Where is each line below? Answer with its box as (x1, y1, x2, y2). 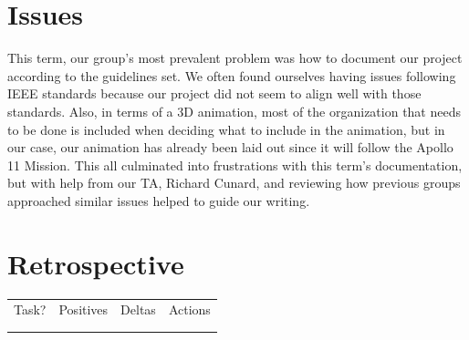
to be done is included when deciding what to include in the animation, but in (7, 119, 445, 139)
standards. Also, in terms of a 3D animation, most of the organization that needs (7, 101, 461, 120)
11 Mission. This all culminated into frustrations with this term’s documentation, (7, 155, 463, 174)
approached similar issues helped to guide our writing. (7, 191, 310, 210)
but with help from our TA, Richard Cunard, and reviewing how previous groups (7, 173, 461, 192)
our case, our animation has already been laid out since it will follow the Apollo (7, 138, 453, 157)
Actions (168, 300, 211, 319)
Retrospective (7, 244, 184, 282)
